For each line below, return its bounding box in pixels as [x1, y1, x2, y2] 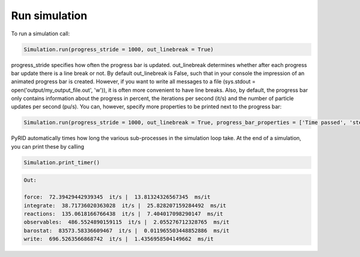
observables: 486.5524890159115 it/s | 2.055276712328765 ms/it [23, 219, 230, 226]
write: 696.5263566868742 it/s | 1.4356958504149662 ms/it [23, 235, 214, 243]
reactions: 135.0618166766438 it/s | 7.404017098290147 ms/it [23, 210, 223, 217]
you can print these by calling [11, 143, 85, 150]
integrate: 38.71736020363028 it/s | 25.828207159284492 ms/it [23, 202, 227, 209]
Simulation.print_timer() [23, 159, 100, 166]
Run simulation [11, 9, 88, 22]
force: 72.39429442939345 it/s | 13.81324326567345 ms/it [23, 193, 211, 201]
